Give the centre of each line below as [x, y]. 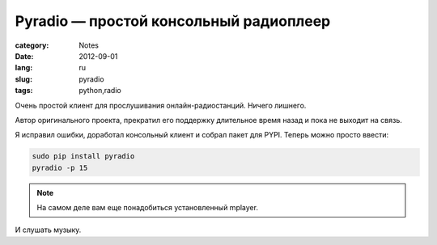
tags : [24, 91]
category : [32, 45]
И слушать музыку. [48, 230]
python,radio [100, 91]
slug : [23, 79]
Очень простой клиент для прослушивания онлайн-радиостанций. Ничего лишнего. [161, 105]
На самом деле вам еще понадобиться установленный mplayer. [148, 208]
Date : [24, 56]
